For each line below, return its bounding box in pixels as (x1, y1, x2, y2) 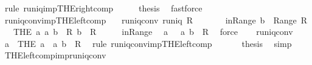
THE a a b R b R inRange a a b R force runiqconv (13, 25, 293, 38)
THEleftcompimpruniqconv (4, 49, 106, 61)
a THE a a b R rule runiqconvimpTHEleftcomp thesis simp (4, 37, 292, 49)
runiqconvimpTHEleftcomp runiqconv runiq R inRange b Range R (4, 13, 307, 26)
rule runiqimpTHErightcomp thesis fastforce (4, 2, 203, 14)
